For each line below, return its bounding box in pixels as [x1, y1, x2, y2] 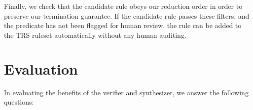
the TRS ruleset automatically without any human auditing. [4, 29, 186, 40]
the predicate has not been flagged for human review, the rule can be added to [4, 20, 242, 30]
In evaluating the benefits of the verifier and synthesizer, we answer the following [4, 87, 249, 97]
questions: [4, 97, 34, 107]
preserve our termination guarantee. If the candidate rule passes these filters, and [4, 10, 250, 21]
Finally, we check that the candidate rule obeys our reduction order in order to [4, 1, 243, 11]
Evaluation [4, 58, 78, 79]
